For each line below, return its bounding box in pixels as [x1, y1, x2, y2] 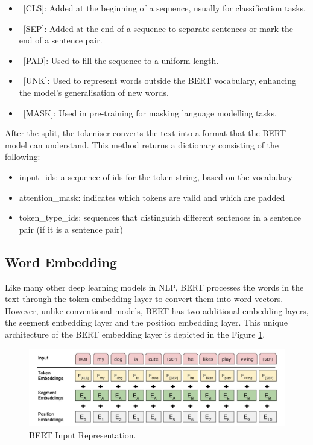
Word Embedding [5, 252, 117, 271]
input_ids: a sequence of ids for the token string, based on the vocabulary [19, 170, 292, 183]
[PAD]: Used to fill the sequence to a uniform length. [23, 54, 219, 66]
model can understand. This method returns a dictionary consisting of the [5, 138, 279, 151]
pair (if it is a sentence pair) [19, 222, 123, 235]
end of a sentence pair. [19, 34, 103, 46]
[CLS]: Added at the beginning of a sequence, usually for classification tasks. [23, 2, 306, 14]
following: [5, 150, 40, 163]
